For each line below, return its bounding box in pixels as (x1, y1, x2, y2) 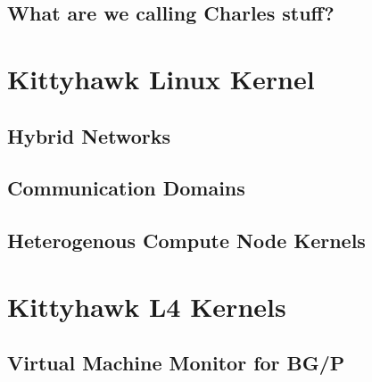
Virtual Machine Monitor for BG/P (7, 349, 345, 377)
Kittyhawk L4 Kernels (7, 287, 286, 324)
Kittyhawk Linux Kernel (7, 60, 315, 96)
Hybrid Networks (7, 121, 170, 149)
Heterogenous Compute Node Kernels (7, 227, 366, 254)
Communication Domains (7, 174, 245, 202)
